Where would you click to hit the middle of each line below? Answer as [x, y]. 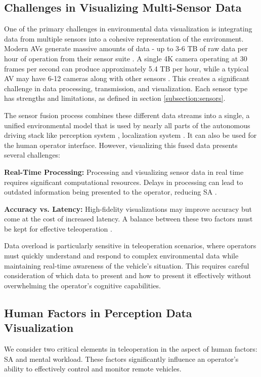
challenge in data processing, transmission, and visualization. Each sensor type [126, 88]
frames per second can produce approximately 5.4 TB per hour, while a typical [126, 68]
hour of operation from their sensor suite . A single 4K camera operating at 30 [126, 58]
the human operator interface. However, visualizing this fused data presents [121, 145]
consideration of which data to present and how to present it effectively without [128, 275]
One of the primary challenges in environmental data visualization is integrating [128, 29]
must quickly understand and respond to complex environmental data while [121, 256]
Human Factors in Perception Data [98, 312]
